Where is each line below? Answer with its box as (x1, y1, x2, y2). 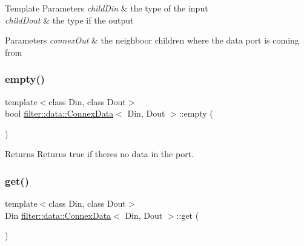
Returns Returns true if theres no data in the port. (5, 147, 194, 160)
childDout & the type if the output (5, 13, 134, 26)
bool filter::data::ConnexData (5, 107, 114, 120)
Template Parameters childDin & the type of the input (5, 2, 208, 14)
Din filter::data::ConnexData (5, 209, 111, 221)
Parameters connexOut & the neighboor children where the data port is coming (5, 34, 299, 47)
